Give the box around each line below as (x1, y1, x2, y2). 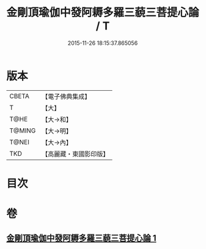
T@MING (9, 126, 36, 135)
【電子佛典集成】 (42, 92, 91, 101)
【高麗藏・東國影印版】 (42, 150, 109, 158)
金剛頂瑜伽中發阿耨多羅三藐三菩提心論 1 (6, 233, 157, 243)
